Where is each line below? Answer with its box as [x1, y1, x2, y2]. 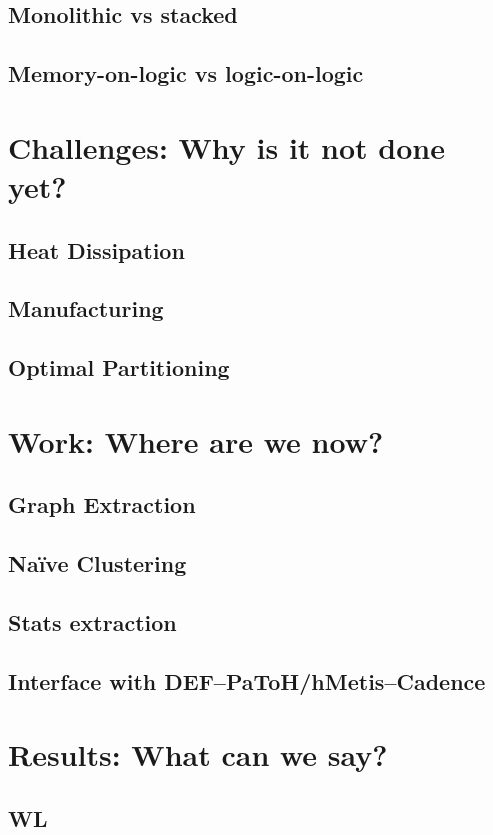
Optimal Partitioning [8, 352, 230, 383]
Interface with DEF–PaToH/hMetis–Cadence [8, 665, 486, 696]
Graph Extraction [8, 489, 196, 520]
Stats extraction [8, 606, 177, 637]
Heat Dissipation [8, 234, 185, 265]
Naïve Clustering [8, 548, 187, 579]
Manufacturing [8, 293, 164, 324]
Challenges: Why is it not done [8, 126, 445, 167]
